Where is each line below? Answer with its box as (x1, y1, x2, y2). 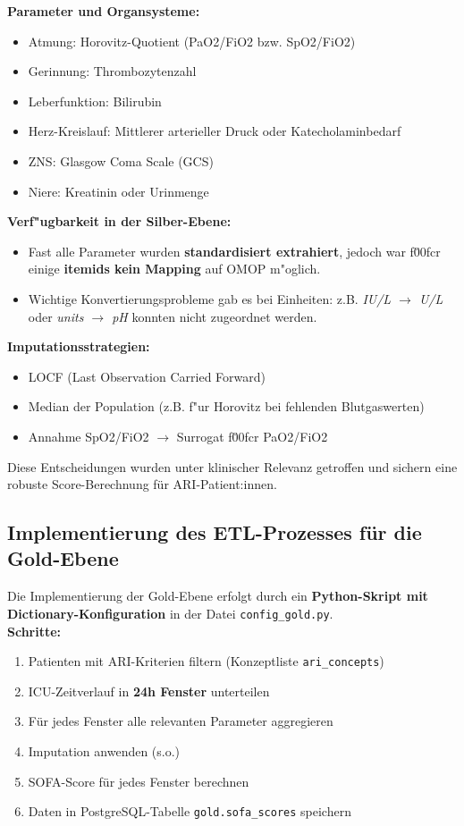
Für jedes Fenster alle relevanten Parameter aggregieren (28, 712, 333, 730)
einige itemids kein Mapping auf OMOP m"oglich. (28, 259, 321, 278)
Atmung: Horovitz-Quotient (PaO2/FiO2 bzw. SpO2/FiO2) (28, 31, 356, 50)
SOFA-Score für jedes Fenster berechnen (28, 771, 249, 790)
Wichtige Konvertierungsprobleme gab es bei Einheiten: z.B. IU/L (28, 289, 392, 308)
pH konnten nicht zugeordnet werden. (112, 307, 317, 325)
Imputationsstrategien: (7, 337, 150, 356)
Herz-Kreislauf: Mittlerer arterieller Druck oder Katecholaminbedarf (28, 122, 401, 140)
